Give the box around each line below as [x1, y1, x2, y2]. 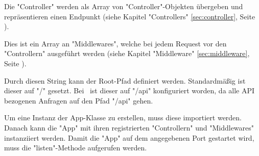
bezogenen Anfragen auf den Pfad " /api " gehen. [4, 95, 153, 106]
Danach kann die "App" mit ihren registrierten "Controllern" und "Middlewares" [4, 122, 254, 133]
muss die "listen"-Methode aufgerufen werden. [4, 142, 147, 153]
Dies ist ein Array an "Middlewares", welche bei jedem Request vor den [4, 38, 227, 48]
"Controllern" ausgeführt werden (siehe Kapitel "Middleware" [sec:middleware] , [4, 48, 250, 59]
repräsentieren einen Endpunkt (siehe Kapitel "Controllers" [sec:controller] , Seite [4, 11, 255, 21]
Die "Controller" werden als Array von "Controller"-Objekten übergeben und [4, 1, 243, 11]
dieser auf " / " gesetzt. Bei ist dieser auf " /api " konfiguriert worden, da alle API [4, 85, 255, 96]
